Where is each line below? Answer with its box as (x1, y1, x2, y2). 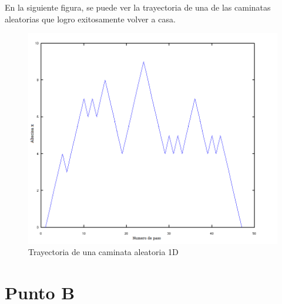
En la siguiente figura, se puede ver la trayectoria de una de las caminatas (5, 1, 271, 13)
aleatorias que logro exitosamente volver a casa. (5, 12, 176, 25)
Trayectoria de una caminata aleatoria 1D (28, 246, 179, 258)
